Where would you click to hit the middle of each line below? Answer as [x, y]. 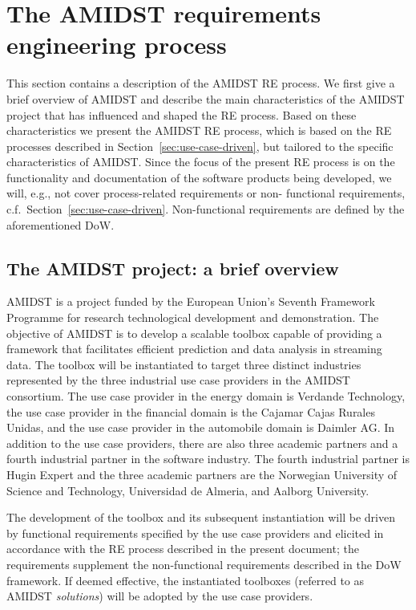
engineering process [117, 45]
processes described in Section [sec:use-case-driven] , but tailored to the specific [200, 146]
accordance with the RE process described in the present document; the [183, 549]
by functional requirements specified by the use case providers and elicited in [195, 533]
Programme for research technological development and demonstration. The [193, 317]
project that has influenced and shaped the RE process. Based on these [182, 114]
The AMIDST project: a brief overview [173, 268]
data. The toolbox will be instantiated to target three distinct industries [184, 364]
